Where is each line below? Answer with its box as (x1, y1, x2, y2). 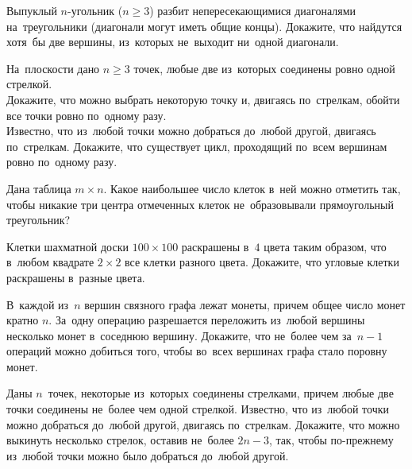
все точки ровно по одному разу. (6, 107, 167, 123)
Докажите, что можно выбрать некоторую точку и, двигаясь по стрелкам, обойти (6, 91, 400, 107)
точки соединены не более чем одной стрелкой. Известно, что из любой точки (6, 401, 389, 417)
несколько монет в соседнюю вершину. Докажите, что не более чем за (6, 327, 352, 343)
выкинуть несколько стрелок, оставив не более (6, 432, 234, 448)
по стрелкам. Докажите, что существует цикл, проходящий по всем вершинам (6, 138, 387, 154)
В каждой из (6, 296, 69, 312)
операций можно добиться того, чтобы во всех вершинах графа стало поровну (6, 343, 387, 359)
